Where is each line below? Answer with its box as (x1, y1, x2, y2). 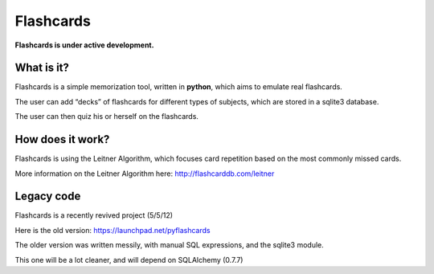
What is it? (14, 61, 70, 75)
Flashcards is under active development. (14, 40, 154, 50)
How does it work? (14, 133, 110, 146)
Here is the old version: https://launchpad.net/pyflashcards (14, 225, 211, 235)
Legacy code (14, 190, 81, 203)
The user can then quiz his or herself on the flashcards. (14, 112, 199, 121)
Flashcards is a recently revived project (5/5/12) (14, 211, 173, 220)
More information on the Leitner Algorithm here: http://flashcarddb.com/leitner (14, 169, 275, 178)
